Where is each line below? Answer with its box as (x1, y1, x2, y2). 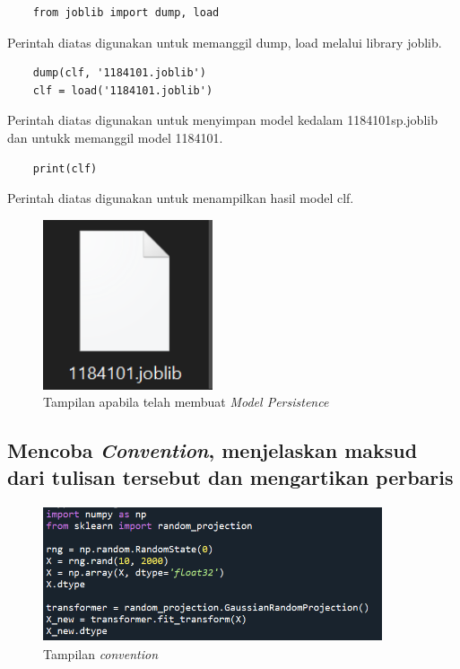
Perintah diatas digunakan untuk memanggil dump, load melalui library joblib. (7, 32, 442, 51)
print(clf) (32, 162, 98, 175)
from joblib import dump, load (32, 6, 220, 19)
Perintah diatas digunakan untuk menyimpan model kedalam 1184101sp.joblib (7, 110, 438, 129)
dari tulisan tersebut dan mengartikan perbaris (7, 462, 454, 490)
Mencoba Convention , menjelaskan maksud (7, 436, 418, 464)
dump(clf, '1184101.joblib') (32, 66, 206, 80)
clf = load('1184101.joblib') (32, 84, 213, 97)
